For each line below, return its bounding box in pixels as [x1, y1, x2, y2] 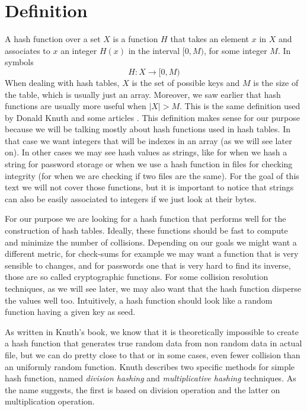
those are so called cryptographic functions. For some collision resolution [5, 270, 268, 283]
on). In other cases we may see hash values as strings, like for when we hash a [5, 146, 287, 158]
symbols [5, 56, 34, 68]
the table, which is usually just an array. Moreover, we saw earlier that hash [5, 88, 281, 100]
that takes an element [170, 33, 250, 45]
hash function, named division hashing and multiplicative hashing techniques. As [5, 372, 296, 384]
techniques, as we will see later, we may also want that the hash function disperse [5, 282, 301, 294]
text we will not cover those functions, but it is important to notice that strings [5, 181, 294, 193]
